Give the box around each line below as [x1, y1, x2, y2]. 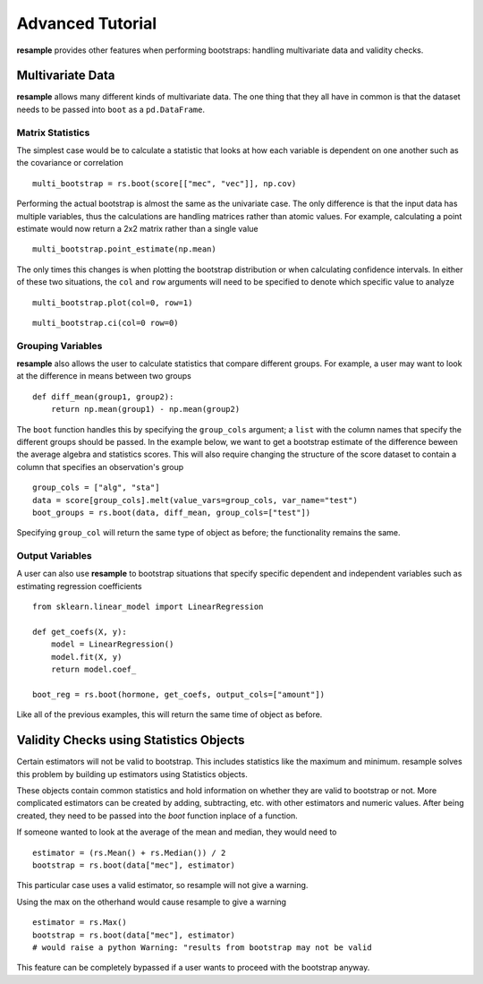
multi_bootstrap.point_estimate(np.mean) [32, 244, 216, 254]
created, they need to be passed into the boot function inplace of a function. [16, 810, 299, 821]
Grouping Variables [16, 339, 103, 352]
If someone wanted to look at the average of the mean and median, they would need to [16, 826, 337, 837]
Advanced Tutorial [16, 13, 157, 33]
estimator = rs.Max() [32, 918, 127, 928]
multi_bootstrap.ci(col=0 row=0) [32, 318, 179, 328]
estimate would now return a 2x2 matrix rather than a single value [16, 223, 258, 234]
